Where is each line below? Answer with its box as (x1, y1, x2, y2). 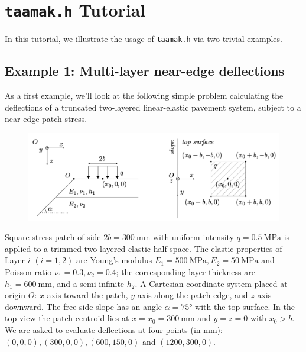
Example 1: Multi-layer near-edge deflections (5, 62, 285, 80)
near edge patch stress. (5, 112, 87, 125)
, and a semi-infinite (51, 277, 125, 289)
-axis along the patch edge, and (135, 289, 248, 301)
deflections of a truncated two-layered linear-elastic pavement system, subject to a (5, 101, 301, 113)
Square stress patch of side (5, 231, 101, 243)
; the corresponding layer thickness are (116, 266, 255, 278)
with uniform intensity (152, 231, 235, 243)
